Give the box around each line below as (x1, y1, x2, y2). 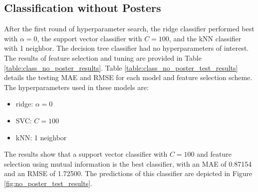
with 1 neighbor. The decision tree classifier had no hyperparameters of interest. (4, 43, 249, 53)
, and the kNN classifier (169, 33, 242, 43)
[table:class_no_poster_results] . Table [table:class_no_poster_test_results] (4, 62, 238, 73)
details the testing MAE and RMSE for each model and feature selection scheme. (4, 72, 253, 83)
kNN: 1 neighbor (15, 132, 67, 142)
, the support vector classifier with (37, 33, 142, 43)
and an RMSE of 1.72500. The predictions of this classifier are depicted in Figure (4, 168, 253, 179)
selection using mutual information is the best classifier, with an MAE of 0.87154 (4, 158, 252, 169)
